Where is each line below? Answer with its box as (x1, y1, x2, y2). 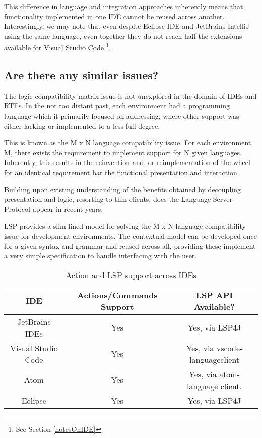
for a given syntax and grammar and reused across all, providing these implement (4, 240, 256, 251)
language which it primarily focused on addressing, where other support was (4, 111, 239, 121)
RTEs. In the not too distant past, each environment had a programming (4, 100, 230, 111)
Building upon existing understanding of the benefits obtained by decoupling (4, 184, 241, 194)
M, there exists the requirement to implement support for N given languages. (4, 147, 242, 157)
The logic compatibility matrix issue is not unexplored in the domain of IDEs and (4, 90, 257, 101)
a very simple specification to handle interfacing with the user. (4, 250, 197, 261)
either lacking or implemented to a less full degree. (4, 120, 160, 131)
